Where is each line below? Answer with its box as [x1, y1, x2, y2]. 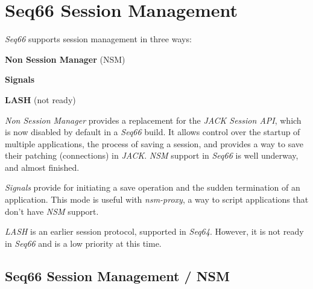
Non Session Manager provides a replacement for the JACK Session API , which [5, 113, 302, 126]
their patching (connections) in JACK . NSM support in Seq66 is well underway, [5, 149, 299, 162]
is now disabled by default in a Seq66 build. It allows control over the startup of [5, 125, 300, 138]
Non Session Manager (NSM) [5, 52, 125, 65]
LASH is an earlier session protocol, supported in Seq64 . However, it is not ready [5, 225, 304, 238]
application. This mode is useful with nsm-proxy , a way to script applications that [5, 193, 309, 206]
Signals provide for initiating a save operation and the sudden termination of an [5, 181, 300, 194]
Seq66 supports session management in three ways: [5, 33, 192, 45]
